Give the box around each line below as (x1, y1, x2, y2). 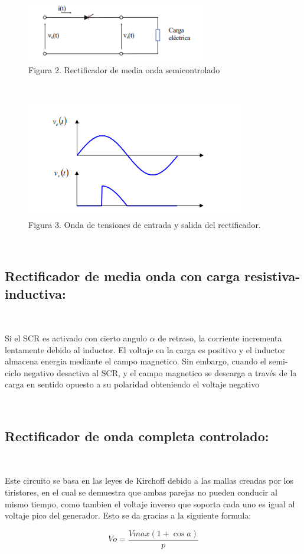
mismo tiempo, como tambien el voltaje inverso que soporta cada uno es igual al (5, 497, 295, 510)
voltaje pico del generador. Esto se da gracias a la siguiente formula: (5, 509, 251, 522)
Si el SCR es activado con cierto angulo (5, 332, 148, 344)
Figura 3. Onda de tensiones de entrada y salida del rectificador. (28, 218, 261, 230)
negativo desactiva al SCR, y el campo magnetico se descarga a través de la (23, 366, 297, 379)
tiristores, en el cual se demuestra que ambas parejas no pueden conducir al (5, 486, 277, 498)
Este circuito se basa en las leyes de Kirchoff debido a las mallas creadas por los (5, 474, 294, 487)
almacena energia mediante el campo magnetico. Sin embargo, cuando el (5, 355, 266, 367)
